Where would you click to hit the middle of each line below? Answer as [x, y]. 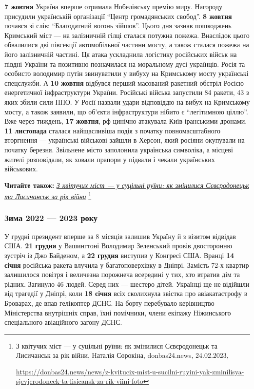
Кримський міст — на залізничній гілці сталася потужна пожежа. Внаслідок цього [127, 35]
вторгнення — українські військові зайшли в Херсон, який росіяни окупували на [125, 140]
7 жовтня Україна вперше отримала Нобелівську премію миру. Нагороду [114, 6]
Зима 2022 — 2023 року [51, 218]
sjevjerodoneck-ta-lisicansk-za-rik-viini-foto [79, 381]
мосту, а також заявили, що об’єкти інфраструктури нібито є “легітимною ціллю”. [126, 111]
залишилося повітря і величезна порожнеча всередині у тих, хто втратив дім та [122, 274]
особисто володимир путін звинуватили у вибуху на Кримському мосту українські [127, 73]
